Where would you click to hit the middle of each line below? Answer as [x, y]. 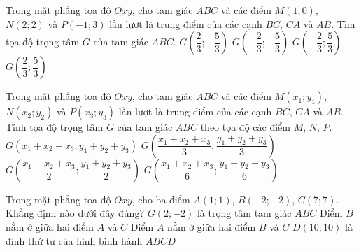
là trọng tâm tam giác [244, 213]
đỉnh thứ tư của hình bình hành [74, 240]
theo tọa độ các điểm [245, 127]
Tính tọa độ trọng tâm [55, 127]
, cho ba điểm [161, 199]
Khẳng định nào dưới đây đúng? [75, 213]
